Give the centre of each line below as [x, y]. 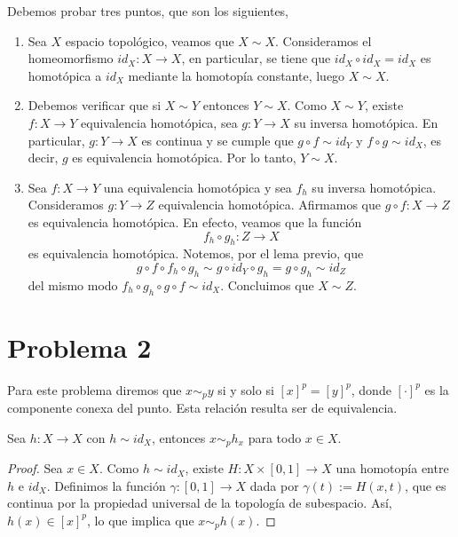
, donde [371, 389]
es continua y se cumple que [217, 140]
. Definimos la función [106, 485]
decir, [43, 158]
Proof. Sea [35, 468]
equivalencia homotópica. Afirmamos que [270, 205]
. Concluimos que [267, 284]
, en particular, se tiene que [256, 58]
